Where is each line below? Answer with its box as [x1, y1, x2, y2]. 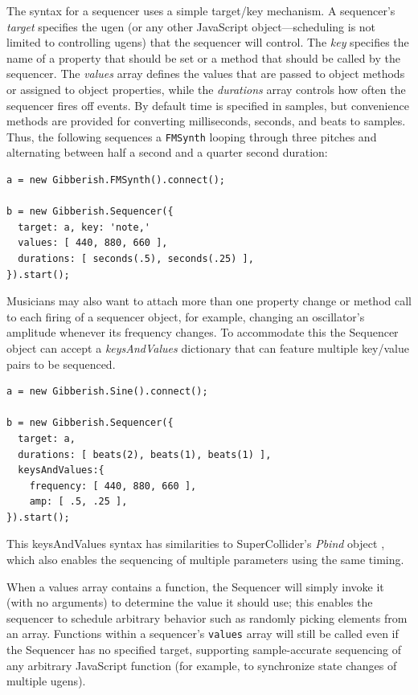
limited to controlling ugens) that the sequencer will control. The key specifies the [6, 34, 409, 51]
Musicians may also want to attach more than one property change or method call [6, 292, 412, 309]
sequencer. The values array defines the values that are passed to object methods [6, 65, 405, 82]
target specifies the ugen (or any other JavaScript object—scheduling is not [6, 18, 376, 35]
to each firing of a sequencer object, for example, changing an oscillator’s [6, 308, 365, 325]
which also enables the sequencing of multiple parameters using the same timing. [6, 551, 404, 568]
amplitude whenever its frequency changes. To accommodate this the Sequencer [6, 324, 399, 341]
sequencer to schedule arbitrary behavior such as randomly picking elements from [6, 609, 408, 626]
